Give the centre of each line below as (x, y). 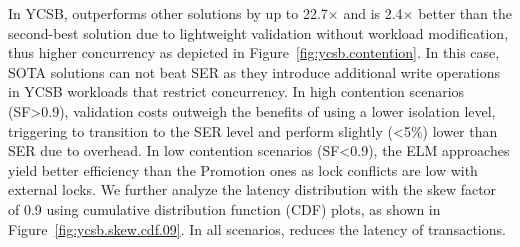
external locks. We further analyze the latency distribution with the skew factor (252, 189)
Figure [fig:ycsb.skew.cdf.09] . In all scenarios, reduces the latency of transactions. (257, 228)
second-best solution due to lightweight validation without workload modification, (258, 32)
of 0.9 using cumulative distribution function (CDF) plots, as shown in (224, 208)
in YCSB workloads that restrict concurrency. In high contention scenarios (236, 91)
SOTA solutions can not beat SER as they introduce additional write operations (254, 71)
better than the (465, 13)
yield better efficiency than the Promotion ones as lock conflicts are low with (243, 169)
